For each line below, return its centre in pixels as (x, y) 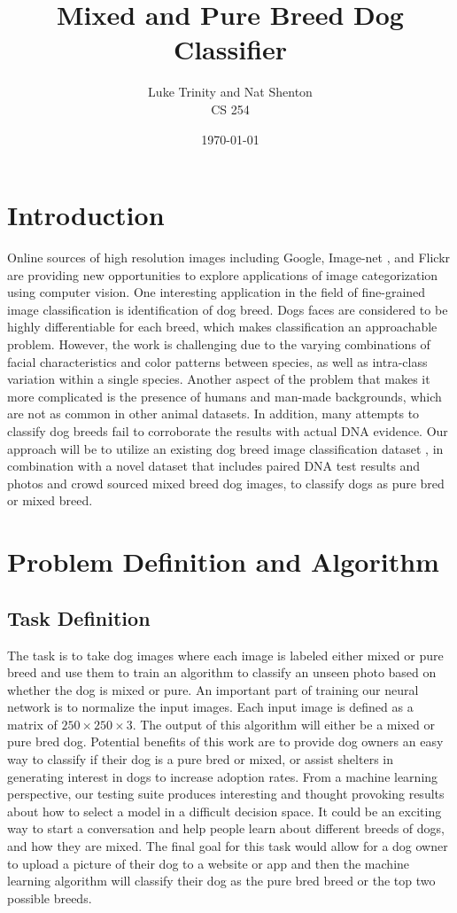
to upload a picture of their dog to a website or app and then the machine (209, 863)
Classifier (230, 49)
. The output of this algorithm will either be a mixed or (283, 724)
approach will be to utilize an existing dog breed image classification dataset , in (225, 448)
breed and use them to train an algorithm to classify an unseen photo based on (222, 672)
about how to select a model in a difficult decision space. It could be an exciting (225, 811)
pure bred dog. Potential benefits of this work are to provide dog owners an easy (225, 741)
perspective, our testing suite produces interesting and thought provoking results (226, 794)
